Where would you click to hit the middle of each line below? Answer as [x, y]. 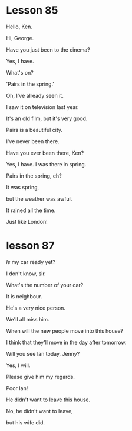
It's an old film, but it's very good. [47, 118]
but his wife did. [26, 422]
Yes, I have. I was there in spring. [46, 164]
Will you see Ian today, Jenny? [43, 353]
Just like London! [27, 221]
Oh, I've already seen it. [35, 95]
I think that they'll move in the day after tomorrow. [66, 342]
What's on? [20, 72]
